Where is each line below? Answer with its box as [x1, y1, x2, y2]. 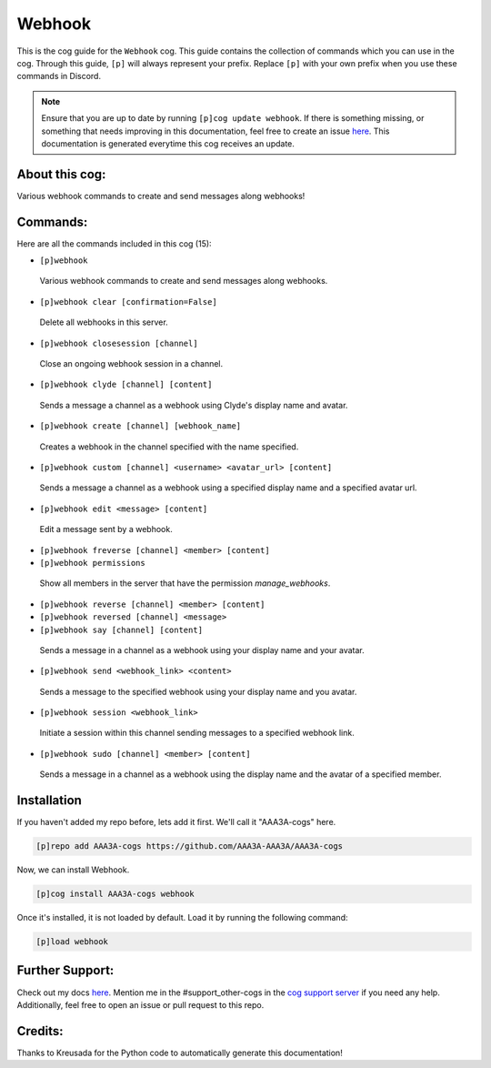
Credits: [16, 1023, 64, 1039]
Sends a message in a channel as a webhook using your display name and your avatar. [39, 644, 366, 655]
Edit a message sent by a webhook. [39, 524, 173, 535]
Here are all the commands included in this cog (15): [16, 237, 213, 249]
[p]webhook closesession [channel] [39, 338, 199, 348]
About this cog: [16, 166, 106, 182]
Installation [16, 792, 82, 809]
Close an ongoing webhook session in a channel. [39, 358, 224, 369]
